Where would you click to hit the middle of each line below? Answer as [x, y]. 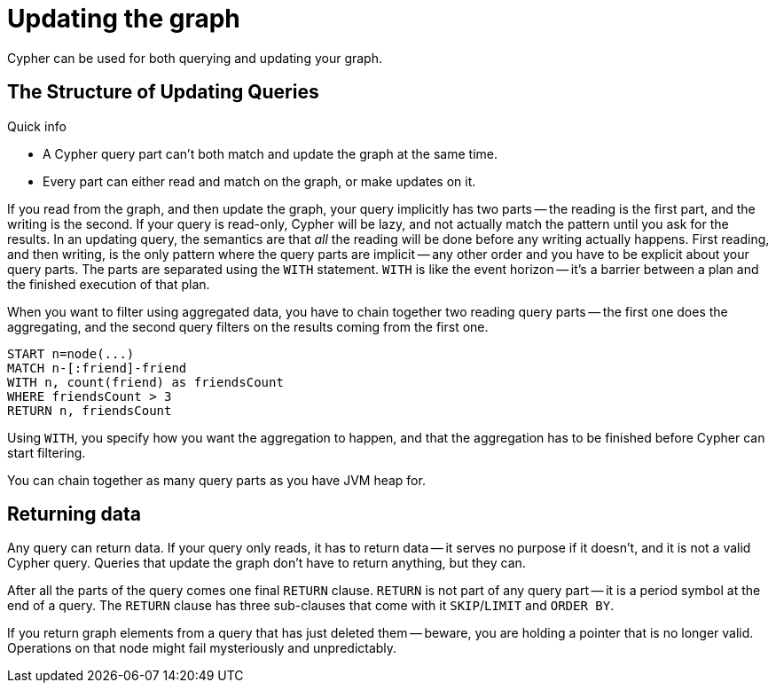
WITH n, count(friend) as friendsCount [145, 382]
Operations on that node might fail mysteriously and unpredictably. [202, 648]
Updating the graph [124, 19]
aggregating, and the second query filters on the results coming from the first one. [248, 326]
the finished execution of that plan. [109, 284]
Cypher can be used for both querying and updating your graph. [195, 58]
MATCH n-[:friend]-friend [97, 368]
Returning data [74, 514]
